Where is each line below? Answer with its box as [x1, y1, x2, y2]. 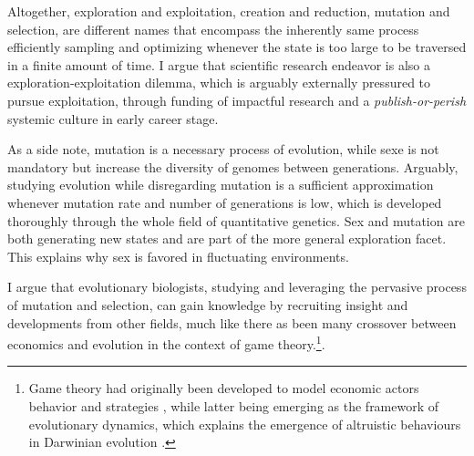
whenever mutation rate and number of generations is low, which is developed [7, 192, 442, 212]
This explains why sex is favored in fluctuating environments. [7, 246, 349, 265]
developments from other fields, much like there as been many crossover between [7, 313, 457, 332]
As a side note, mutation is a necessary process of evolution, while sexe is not [7, 140, 439, 159]
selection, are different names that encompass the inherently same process [7, 19, 419, 38]
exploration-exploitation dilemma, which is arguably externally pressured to [7, 73, 431, 92]
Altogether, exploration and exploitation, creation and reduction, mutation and [7, 2, 450, 20]
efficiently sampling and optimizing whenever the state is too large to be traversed [7, 37, 467, 57]
